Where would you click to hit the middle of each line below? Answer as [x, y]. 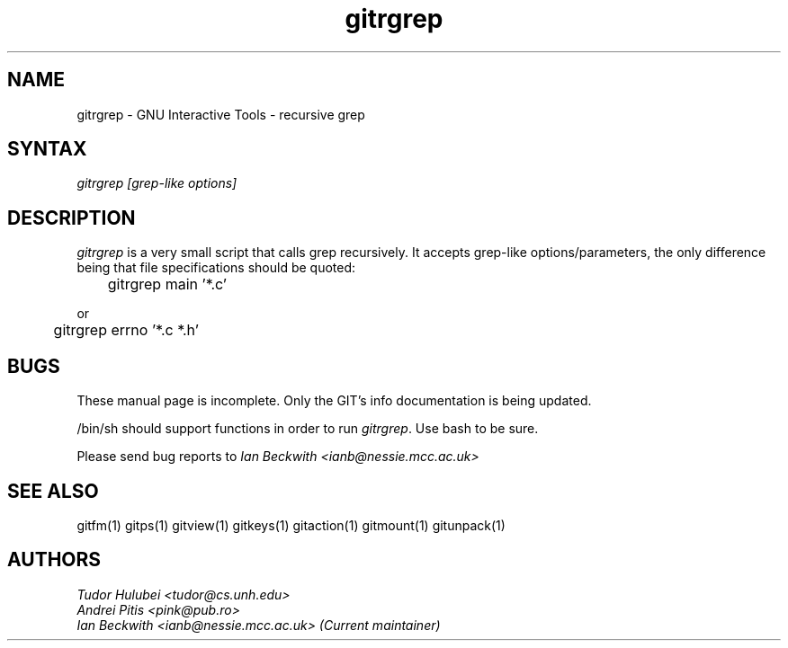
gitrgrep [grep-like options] [157, 183]
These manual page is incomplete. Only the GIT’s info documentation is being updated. [334, 401]
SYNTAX [47, 149]
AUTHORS [54, 560]
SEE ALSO [53, 491]
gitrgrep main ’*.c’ [167, 284]
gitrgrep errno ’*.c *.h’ [126, 330]
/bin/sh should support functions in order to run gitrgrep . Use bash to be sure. [308, 429]
